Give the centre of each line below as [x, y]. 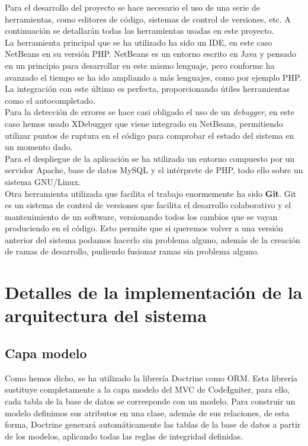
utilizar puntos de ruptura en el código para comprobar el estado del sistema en [150, 135]
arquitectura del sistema [106, 315]
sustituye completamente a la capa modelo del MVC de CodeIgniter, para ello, [147, 389]
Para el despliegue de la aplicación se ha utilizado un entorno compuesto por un [150, 158]
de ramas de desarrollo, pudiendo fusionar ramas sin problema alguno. [132, 251]
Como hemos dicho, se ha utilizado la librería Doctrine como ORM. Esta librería [151, 377]
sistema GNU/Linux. [43, 181]
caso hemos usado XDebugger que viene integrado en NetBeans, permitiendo [144, 123]
